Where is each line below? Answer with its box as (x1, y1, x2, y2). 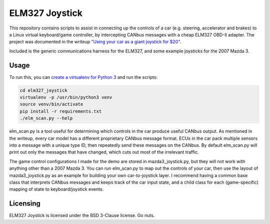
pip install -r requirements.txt (19, 108, 102, 114)
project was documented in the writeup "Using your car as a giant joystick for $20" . (9, 39, 181, 45)
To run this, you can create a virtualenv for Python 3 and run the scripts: (9, 74, 157, 80)
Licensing (9, 200, 41, 208)
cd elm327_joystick (19, 87, 67, 93)
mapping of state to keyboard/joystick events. (9, 186, 104, 192)
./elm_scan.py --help (19, 115, 73, 121)
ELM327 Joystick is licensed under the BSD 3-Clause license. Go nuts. (9, 213, 155, 219)
